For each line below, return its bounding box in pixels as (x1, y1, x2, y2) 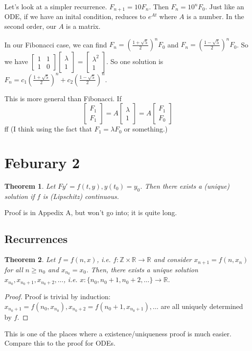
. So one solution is (106, 56, 163, 66)
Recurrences (4, 231, 68, 246)
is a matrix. (66, 21, 101, 31)
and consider (154, 254, 192, 264)
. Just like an (205, 1, 244, 11)
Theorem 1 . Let (4, 180, 56, 191)
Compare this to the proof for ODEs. (4, 338, 116, 348)
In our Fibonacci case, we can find (4, 39, 107, 49)
